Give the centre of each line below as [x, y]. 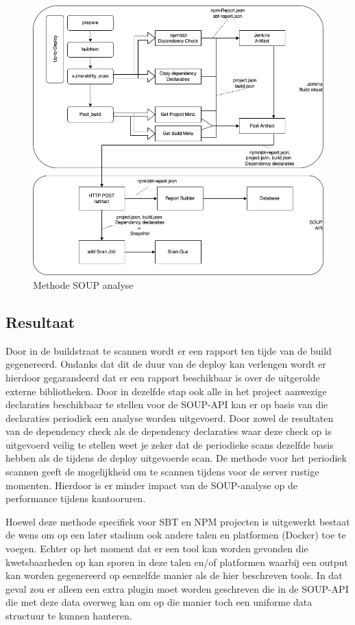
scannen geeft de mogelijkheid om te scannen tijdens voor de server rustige [162, 472]
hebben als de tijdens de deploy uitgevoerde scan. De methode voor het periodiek [176, 458]
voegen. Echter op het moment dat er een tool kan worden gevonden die [157, 549]
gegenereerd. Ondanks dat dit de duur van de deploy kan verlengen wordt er [166, 364]
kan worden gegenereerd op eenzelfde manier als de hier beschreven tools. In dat [174, 575]
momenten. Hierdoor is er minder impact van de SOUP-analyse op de [151, 485]
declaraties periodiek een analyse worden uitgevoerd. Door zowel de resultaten [170, 417]
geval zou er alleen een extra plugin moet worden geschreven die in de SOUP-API [177, 588]
